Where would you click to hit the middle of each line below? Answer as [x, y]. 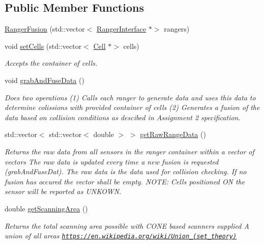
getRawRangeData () [173, 134]
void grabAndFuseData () [45, 80]
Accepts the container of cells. [51, 63]
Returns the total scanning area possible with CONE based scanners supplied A [127, 225]
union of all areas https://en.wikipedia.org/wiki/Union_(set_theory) [121, 236]
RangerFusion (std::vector [45, 29]
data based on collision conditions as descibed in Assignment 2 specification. [123, 117]
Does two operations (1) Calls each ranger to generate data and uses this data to [130, 97]
